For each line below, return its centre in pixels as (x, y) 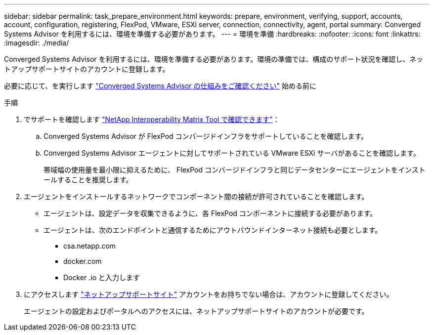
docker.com (83, 261)
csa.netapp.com (90, 246)
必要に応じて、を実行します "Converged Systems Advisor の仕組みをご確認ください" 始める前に (160, 86)
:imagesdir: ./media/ (37, 43)
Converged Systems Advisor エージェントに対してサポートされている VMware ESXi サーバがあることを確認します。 (232, 153)
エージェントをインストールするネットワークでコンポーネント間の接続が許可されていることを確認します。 (196, 196)
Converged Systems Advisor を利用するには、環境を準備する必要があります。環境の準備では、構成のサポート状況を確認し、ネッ (214, 59)
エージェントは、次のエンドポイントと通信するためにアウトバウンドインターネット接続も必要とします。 (213, 230)
